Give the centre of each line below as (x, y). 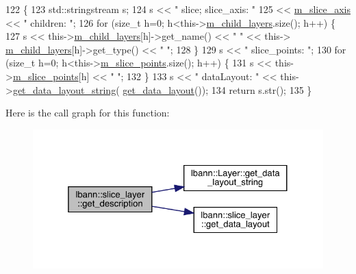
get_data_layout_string (64, 89)
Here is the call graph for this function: (88, 113)
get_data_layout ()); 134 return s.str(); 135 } (217, 89)
